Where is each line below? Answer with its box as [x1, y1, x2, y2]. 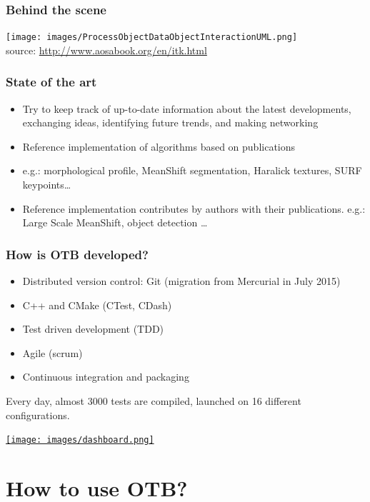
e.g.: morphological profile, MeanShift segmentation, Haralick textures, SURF [22, 163, 362, 178]
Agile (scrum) [22, 345, 83, 360]
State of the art [6, 73, 97, 91]
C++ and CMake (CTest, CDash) [22, 297, 172, 312]
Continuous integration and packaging [22, 369, 189, 384]
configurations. [6, 407, 70, 422]
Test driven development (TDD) [22, 321, 164, 336]
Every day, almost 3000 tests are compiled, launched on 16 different [6, 393, 301, 408]
